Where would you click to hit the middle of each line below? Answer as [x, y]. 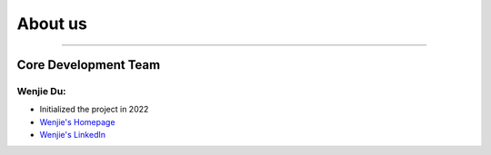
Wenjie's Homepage [77, 121]
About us [52, 24]
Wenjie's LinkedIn [73, 135]
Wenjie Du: [42, 91]
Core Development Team [89, 65]
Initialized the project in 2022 [94, 110]
